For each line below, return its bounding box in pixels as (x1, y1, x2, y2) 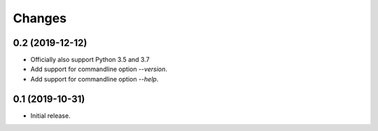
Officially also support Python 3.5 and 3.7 (30, 56, 150, 64)
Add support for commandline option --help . (30, 75, 159, 83)
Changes (13, 10, 66, 26)
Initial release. (30, 111, 71, 120)
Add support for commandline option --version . (30, 65, 168, 73)
